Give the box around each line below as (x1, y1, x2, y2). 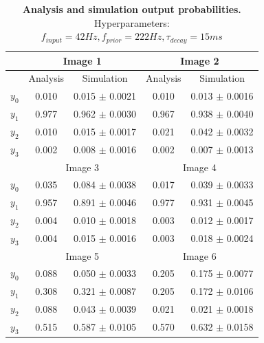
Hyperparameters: (94, 15, 170, 30)
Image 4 (183, 159, 217, 174)
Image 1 (63, 53, 102, 67)
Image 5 (65, 248, 100, 263)
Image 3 (65, 159, 100, 174)
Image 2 (180, 53, 219, 67)
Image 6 (183, 248, 217, 263)
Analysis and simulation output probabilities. (22, 2, 241, 16)
